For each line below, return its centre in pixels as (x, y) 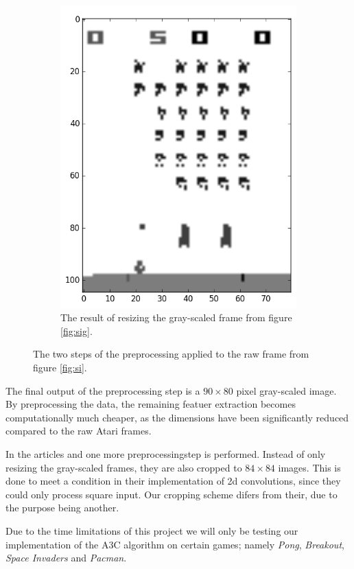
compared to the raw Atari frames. (79, 431)
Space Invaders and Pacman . (66, 558)
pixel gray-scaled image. (286, 390)
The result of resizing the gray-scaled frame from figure (176, 317)
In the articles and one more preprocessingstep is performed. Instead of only (166, 453)
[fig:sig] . (76, 330)
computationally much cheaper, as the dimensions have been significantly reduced (177, 417)
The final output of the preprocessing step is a (103, 390)
